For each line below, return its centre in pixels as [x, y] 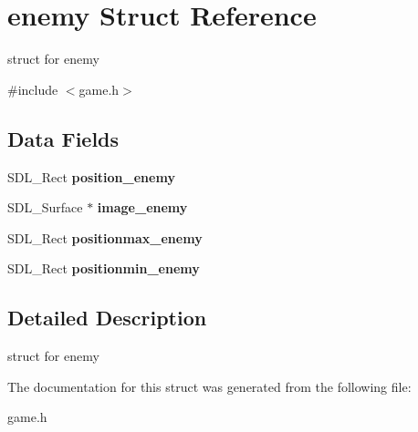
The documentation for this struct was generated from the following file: [209, 386]
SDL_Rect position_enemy [91, 176]
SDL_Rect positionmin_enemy [104, 268]
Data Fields [63, 138]
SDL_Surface [45, 207]
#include [33, 89]
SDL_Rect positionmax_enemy [105, 237]
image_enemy [142, 207]
